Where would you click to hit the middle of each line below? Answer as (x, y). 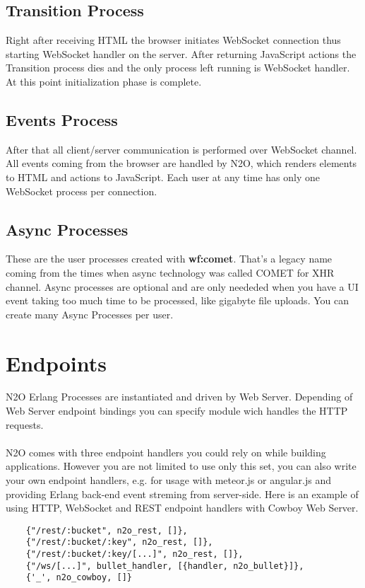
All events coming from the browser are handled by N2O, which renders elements (181, 163)
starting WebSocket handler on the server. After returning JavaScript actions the (181, 53)
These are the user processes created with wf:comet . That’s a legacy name (169, 259)
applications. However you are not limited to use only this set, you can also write (181, 466)
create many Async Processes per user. (90, 314)
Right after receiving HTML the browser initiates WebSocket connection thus (173, 40)
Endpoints (56, 363)
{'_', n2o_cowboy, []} (79, 578)
